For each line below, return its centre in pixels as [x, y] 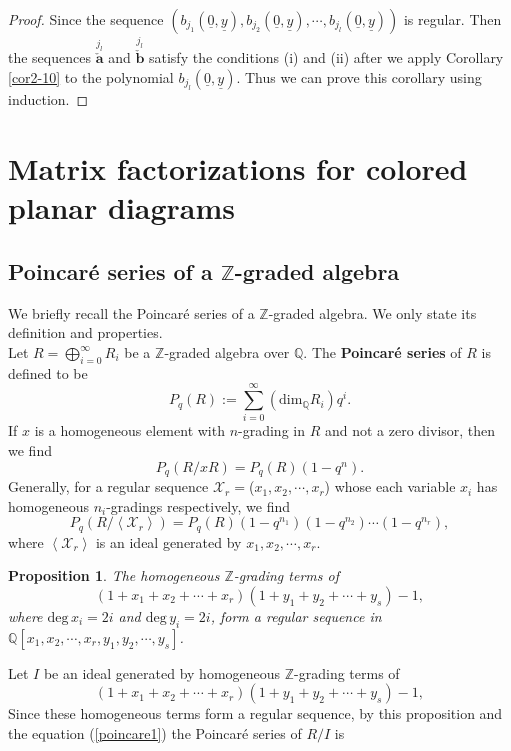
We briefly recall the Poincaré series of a [131, 312]
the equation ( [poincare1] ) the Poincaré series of [155, 732]
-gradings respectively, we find [198, 505]
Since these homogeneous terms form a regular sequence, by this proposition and [255, 713]
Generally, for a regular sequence [108, 486]
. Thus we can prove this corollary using [359, 76]
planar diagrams [122, 207]
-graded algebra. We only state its [372, 312]
